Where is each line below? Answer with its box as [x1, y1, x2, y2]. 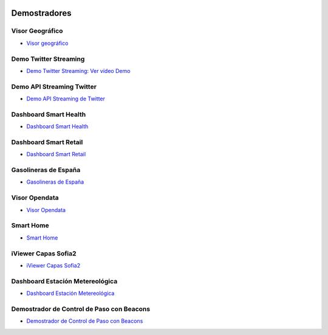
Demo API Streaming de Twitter [26, 95, 106, 103]
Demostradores [11, 8, 72, 18]
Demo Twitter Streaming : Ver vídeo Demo [26, 67, 131, 74]
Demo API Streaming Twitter [11, 82, 97, 91]
